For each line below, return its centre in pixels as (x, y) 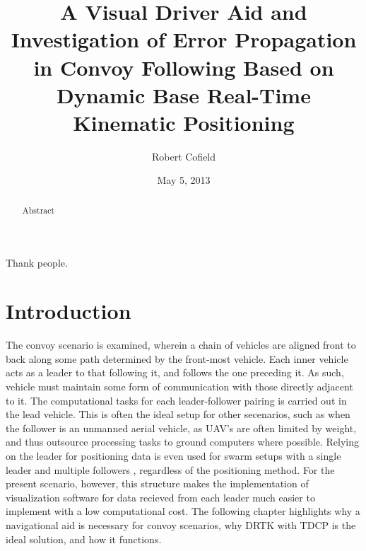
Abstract (39, 210)
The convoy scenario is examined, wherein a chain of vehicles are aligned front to (181, 345)
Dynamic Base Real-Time (184, 94)
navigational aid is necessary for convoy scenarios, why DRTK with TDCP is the (181, 524)
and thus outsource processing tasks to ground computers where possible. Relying (183, 442)
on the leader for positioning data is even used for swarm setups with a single (173, 455)
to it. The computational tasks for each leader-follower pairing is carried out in (176, 400)
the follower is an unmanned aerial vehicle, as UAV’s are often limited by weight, (181, 428)
